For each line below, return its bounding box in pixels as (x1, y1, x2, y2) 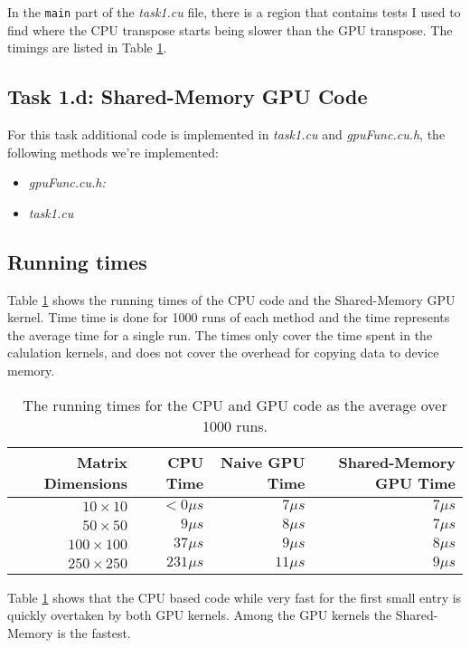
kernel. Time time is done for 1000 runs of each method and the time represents (7, 308, 450, 327)
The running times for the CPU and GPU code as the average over (23, 394, 447, 415)
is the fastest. (57, 623, 131, 642)
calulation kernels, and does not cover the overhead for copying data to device (7, 343, 439, 362)
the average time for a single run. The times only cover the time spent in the (7, 325, 433, 344)
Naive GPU (221, 451, 305, 472)
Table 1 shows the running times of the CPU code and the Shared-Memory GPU (7, 290, 456, 309)
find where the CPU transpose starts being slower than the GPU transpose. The (7, 20, 453, 39)
